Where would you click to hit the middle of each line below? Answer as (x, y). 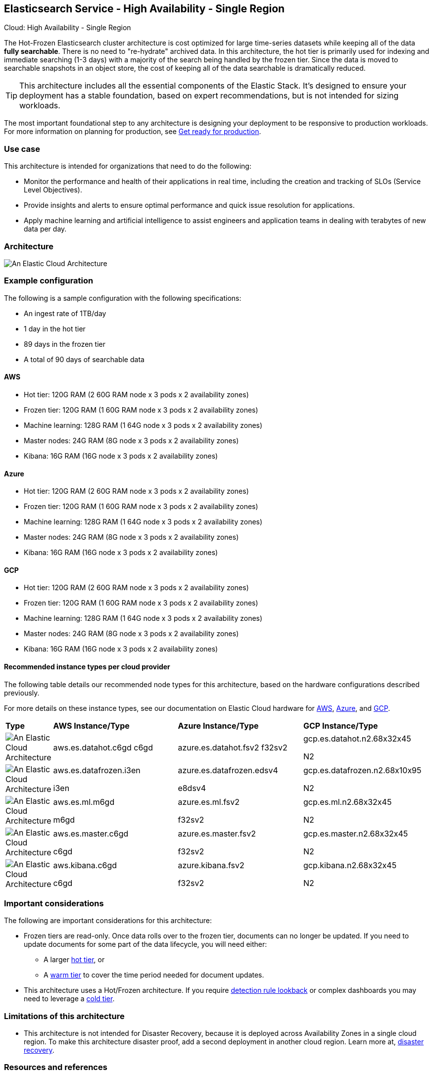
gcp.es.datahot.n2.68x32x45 (357, 738)
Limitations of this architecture (64, 1016)
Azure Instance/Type (218, 725)
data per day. (45, 229)
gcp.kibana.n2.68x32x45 (350, 865)
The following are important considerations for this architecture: (108, 921)
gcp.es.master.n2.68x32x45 (356, 833)
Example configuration (49, 281)
